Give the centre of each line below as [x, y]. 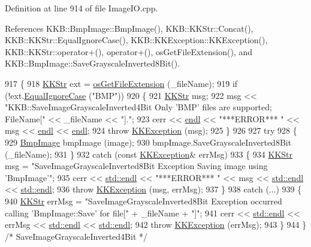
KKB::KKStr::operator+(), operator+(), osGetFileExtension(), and [129, 51]
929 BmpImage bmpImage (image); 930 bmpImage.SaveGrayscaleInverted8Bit [148, 142]
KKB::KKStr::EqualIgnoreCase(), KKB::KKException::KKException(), [136, 40]
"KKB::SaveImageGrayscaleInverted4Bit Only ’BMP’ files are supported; [138, 107]
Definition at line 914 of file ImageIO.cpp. [81, 8]
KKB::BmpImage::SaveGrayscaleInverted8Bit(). [93, 63]
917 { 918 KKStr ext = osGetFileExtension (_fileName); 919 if [121, 83]
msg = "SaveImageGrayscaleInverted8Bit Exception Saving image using [136, 166]
